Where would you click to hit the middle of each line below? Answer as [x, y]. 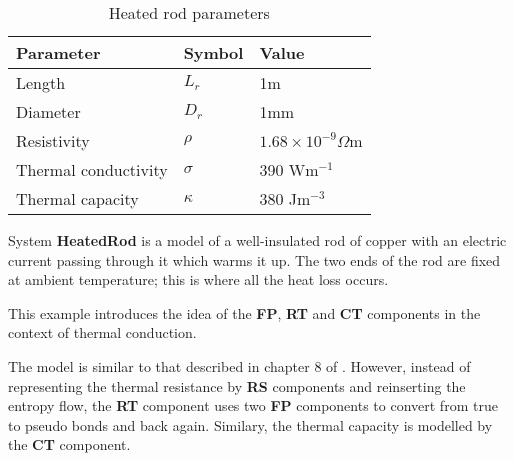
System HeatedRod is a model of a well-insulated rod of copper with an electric [257, 240]
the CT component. [69, 444]
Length [41, 82]
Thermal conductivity [92, 169]
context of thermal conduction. [102, 332]
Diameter [48, 111]
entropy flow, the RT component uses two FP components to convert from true [253, 405]
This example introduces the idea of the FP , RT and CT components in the [244, 312]
